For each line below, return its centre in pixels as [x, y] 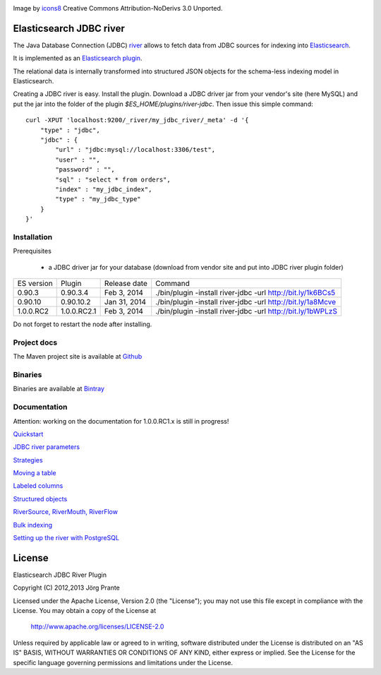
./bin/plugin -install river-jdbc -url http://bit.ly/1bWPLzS [247, 311]
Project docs [35, 342]
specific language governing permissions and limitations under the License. [123, 662]
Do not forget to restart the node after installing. [83, 324]
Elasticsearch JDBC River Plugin [60, 575]
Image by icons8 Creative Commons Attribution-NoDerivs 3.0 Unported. [118, 8]
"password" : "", [85, 170]
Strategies [28, 460]
